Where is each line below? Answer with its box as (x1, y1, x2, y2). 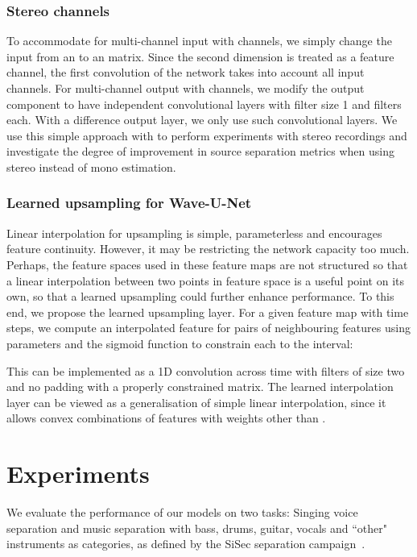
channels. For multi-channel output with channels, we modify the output (6, 80, 365, 96)
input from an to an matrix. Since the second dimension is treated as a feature (6, 48, 394, 64)
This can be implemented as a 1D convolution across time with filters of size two (6, 362, 405, 379)
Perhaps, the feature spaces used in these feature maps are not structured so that (6, 256, 408, 272)
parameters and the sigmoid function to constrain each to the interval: (6, 335, 353, 351)
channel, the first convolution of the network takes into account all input (6, 64, 365, 81)
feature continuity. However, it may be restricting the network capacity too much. (6, 240, 410, 257)
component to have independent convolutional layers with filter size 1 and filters (6, 95, 402, 112)
